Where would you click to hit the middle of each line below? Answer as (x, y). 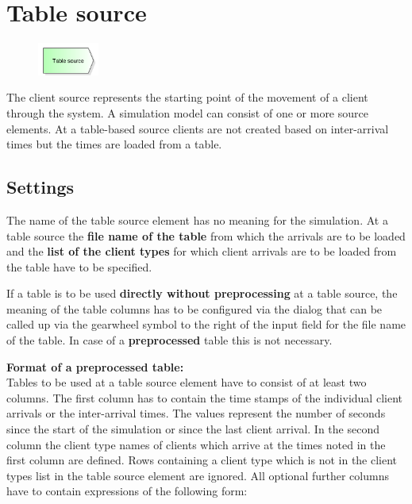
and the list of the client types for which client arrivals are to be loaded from (202, 251)
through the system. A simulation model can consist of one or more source (187, 112)
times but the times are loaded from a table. (114, 144)
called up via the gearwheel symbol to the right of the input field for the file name (206, 324)
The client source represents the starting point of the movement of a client (187, 97)
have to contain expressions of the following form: (127, 491)
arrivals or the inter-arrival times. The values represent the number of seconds (196, 413)
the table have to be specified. (79, 266)
